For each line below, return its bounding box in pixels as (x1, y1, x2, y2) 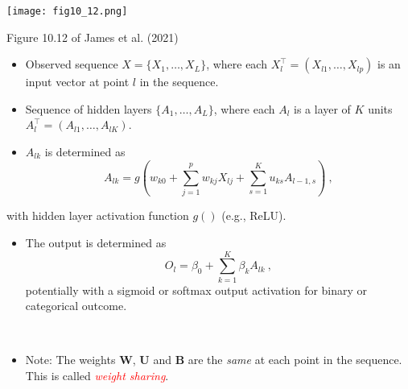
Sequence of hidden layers (25, 100, 152, 117)
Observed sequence (25, 56, 118, 72)
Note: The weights (25, 351, 116, 368)
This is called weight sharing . (25, 367, 169, 384)
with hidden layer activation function (6, 207, 189, 224)
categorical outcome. (25, 297, 127, 314)
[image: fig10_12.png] (6, 6, 128, 17)
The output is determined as (25, 234, 167, 250)
